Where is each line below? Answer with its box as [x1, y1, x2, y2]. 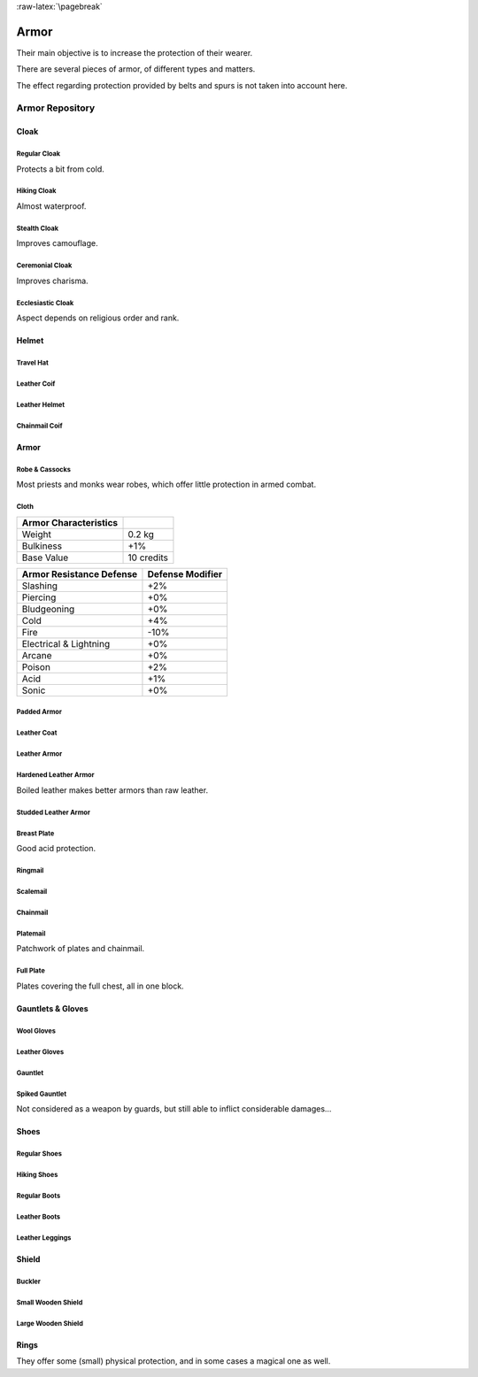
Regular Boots [16, 1191, 61, 1200]
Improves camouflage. [16, 238, 98, 249]
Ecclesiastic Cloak [16, 298, 74, 307]
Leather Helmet [16, 400, 66, 409]
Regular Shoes [16, 1149, 62, 1158]
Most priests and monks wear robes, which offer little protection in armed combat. [16, 479, 317, 490]
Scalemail [16, 887, 48, 896]
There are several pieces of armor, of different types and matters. [16, 64, 256, 74]
